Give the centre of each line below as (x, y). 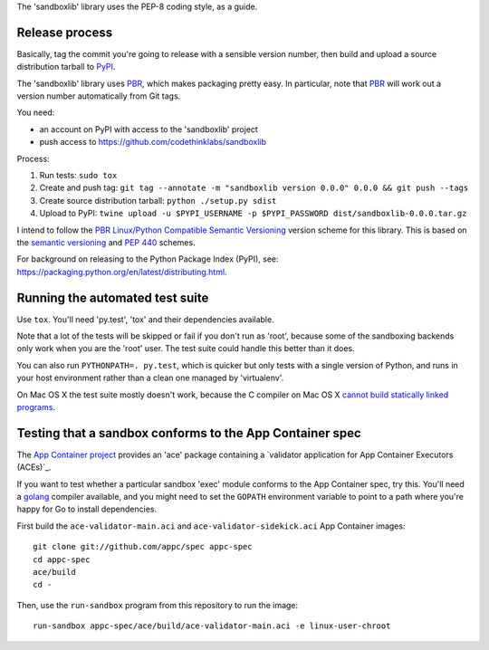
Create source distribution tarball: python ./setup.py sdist (158, 200)
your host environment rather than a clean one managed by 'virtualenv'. (150, 378)
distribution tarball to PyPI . (66, 67)
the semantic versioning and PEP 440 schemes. (106, 242)
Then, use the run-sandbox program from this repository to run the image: (158, 605)
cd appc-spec (62, 559)
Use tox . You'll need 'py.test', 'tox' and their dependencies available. (146, 319)
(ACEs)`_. (34, 467)
